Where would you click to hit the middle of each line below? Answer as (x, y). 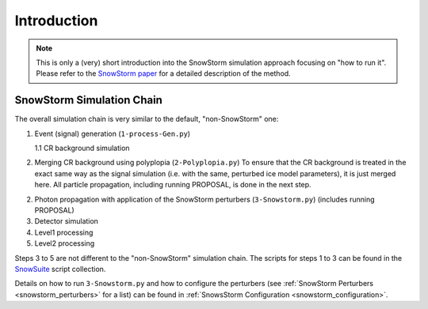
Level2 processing (65, 243)
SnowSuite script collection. (60, 269)
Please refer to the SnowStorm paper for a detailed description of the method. (163, 73)
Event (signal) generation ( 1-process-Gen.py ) (112, 134)
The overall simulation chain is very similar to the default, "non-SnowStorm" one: (147, 119)
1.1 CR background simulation (82, 148)
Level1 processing (64, 232)
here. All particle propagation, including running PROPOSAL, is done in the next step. (173, 185)
